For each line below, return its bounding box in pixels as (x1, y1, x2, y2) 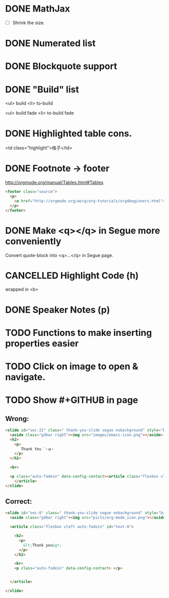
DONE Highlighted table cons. (5, 128, 132, 139)
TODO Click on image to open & (5, 361, 138, 372)
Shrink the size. (12, 20, 45, 26)
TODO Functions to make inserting (5, 327, 152, 338)
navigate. (5, 372, 46, 383)
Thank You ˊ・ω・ (21, 446, 55, 452)
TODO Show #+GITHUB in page (5, 394, 138, 406)
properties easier (5, 337, 79, 349)
